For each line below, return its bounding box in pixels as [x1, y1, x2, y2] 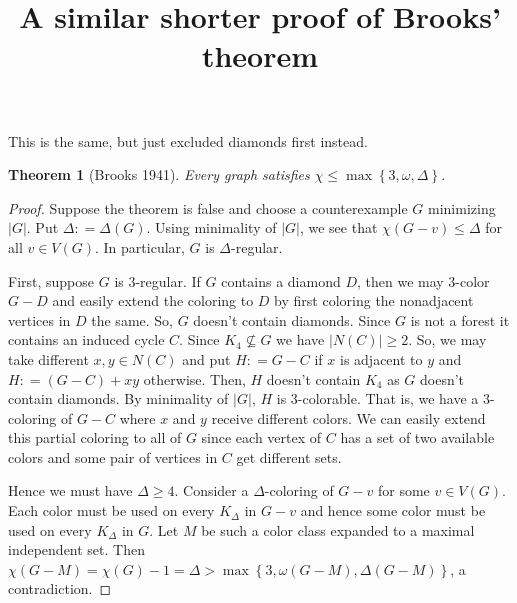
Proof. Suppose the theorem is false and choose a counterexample [8, 197, 408, 218]
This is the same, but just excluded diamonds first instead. [8, 130, 368, 151]
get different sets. [236, 446, 342, 467]
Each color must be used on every [8, 500, 215, 521]
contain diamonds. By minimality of [8, 388, 229, 409]
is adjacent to [339, 348, 423, 369]
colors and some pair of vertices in [8, 446, 218, 467]
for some [377, 480, 430, 501]
